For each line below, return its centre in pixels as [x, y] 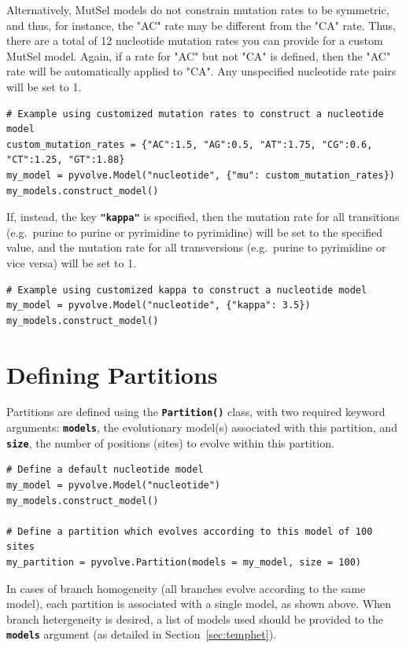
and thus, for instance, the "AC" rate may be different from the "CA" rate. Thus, [201, 25]
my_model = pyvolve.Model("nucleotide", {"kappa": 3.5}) [159, 306]
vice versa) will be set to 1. [72, 262]
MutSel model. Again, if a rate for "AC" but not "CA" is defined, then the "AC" [199, 55]
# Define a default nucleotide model [105, 470]
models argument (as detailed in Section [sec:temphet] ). [141, 634]
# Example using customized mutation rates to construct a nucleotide [195, 114]
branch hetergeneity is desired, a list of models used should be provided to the [195, 619]
